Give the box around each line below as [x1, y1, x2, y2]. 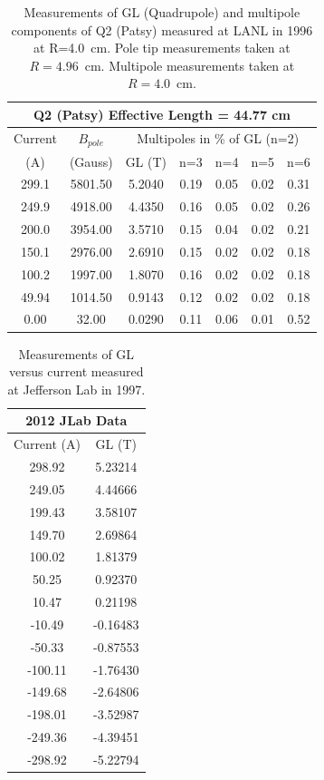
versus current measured [9, 362, 144, 381]
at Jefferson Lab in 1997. [7, 379, 146, 398]
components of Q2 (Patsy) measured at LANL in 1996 [11, 20, 313, 39]
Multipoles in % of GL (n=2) [137, 129, 300, 148]
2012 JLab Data [25, 411, 128, 430]
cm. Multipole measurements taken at [84, 55, 295, 74]
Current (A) [14, 434, 81, 453]
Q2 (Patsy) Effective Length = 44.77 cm [33, 104, 291, 123]
